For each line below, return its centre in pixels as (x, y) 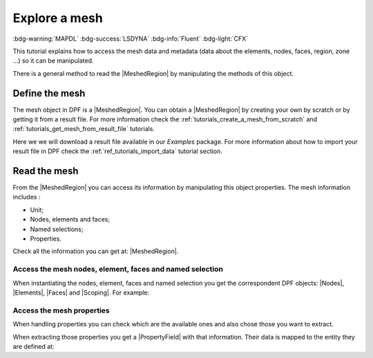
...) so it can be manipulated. (53, 61)
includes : (27, 197)
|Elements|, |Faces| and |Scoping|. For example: (81, 292)
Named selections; (57, 229)
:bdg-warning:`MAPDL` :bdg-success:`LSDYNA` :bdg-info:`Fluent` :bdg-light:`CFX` (131, 39)
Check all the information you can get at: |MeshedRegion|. (96, 251)
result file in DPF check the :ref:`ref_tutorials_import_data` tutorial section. (117, 151)
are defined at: (34, 346)
